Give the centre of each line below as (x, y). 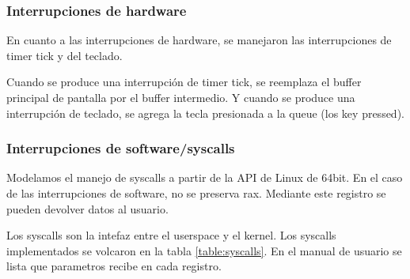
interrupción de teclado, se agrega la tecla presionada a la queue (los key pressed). (205, 113)
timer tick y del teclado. (65, 55)
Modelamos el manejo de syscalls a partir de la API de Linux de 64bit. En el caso (205, 177)
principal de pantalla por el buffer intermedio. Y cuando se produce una (181, 97)
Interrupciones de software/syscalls (121, 148)
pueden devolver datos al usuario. (87, 208)
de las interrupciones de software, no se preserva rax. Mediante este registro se (196, 193)
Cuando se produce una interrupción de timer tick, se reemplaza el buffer (184, 82)
